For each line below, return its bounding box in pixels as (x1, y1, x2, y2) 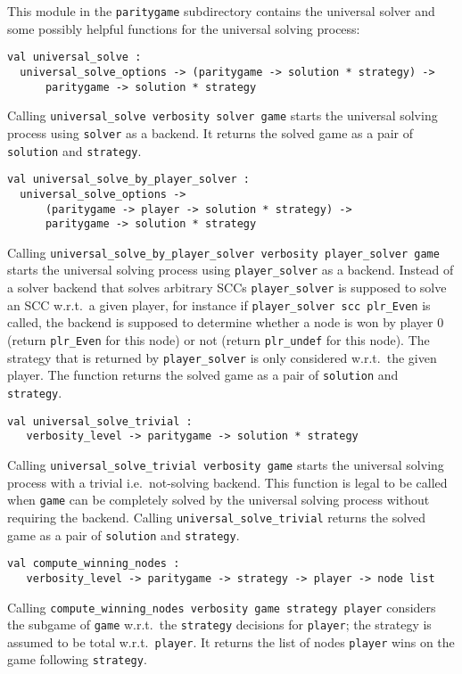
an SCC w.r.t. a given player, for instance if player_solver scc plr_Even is (7, 295, 431, 314)
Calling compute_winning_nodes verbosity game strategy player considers (7, 597, 436, 616)
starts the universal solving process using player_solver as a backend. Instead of (7, 260, 454, 279)
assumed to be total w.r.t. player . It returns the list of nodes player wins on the (7, 632, 455, 651)
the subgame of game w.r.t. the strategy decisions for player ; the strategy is (7, 615, 432, 634)
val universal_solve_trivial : (7, 415, 193, 428)
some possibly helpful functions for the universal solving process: (7, 19, 360, 37)
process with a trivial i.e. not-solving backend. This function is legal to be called (7, 473, 448, 491)
